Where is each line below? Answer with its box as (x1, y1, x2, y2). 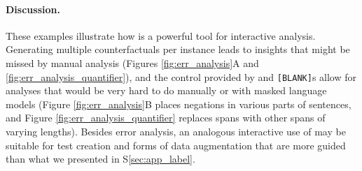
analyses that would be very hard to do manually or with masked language (6, 83, 327, 98)
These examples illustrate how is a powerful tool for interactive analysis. (6, 28, 316, 43)
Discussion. (6, 1, 60, 16)
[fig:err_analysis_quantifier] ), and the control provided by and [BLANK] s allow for (6, 69, 357, 84)
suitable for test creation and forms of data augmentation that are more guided (6, 137, 346, 152)
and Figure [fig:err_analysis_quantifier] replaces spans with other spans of (6, 110, 326, 125)
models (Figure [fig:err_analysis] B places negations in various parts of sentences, (6, 96, 351, 111)
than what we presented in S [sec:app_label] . (6, 151, 195, 166)
